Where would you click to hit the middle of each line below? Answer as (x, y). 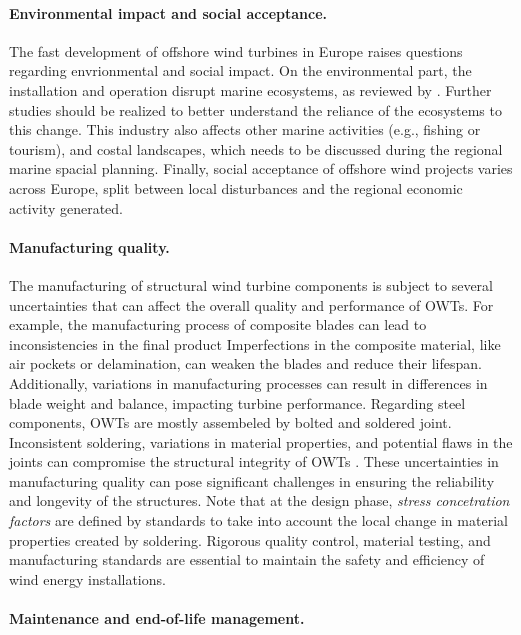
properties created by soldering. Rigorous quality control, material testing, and (250, 539)
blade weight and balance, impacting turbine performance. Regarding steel (237, 402)
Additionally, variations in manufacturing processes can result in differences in (248, 382)
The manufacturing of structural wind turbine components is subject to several (251, 284)
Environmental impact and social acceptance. (168, 12)
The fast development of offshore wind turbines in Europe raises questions (236, 50)
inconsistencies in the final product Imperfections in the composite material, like (255, 343)
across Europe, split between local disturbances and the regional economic (236, 187)
